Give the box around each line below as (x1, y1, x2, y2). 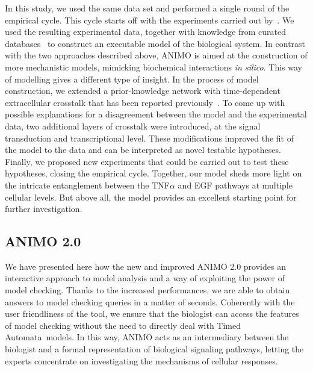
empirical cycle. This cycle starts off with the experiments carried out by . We (5, 13, 294, 26)
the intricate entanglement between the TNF (5, 178, 170, 191)
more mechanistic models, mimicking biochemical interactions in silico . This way (5, 60, 302, 73)
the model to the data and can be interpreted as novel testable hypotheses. (5, 143, 281, 156)
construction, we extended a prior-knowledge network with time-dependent (5, 84, 280, 97)
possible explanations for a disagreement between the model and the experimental (5, 108, 307, 120)
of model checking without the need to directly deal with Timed (5, 319, 241, 331)
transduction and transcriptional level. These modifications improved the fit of (5, 131, 294, 144)
